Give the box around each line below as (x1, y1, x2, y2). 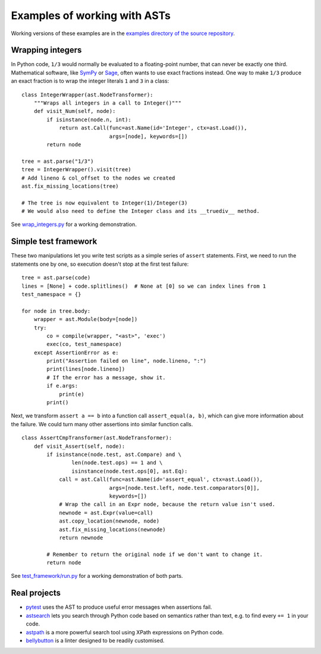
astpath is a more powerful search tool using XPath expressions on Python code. (26, 628, 224, 636)
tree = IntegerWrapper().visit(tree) (21, 166, 132, 173)
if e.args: (46, 382, 78, 389)
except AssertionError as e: (33, 349, 119, 356)
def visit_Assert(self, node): (33, 443, 125, 449)
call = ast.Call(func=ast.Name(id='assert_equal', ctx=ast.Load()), (59, 476, 263, 483)
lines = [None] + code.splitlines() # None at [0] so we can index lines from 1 (21, 282, 266, 290)
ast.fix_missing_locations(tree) (21, 183, 119, 190)
